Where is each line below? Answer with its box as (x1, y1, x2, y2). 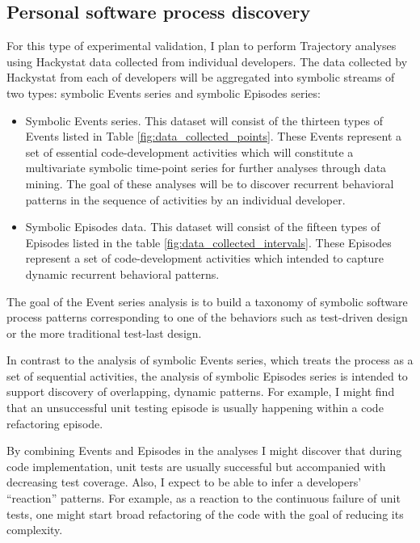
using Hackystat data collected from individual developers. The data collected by (6, 53, 408, 69)
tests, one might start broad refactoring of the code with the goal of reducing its (6, 505, 404, 522)
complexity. (6, 521, 63, 538)
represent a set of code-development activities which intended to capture (25, 250, 384, 267)
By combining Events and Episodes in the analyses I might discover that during (6, 442, 402, 459)
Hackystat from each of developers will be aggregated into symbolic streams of (6, 69, 395, 86)
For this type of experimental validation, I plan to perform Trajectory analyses (6, 37, 397, 54)
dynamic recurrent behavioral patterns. (25, 265, 220, 282)
